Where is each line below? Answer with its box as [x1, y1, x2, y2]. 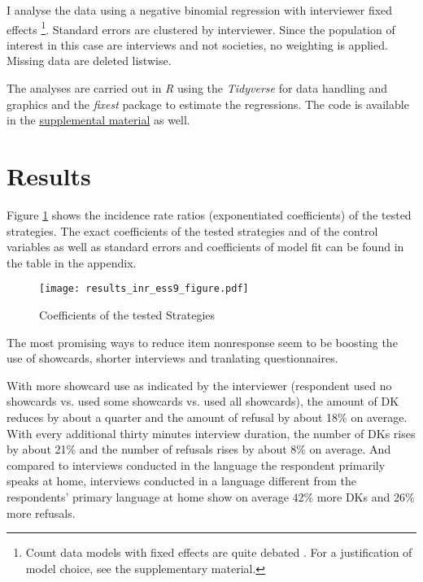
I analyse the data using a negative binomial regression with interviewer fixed [7, 2, 393, 18]
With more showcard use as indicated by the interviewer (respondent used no [7, 376, 392, 393]
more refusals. [7, 504, 76, 521]
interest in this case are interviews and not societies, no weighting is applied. [7, 36, 388, 53]
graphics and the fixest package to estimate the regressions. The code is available [7, 95, 409, 112]
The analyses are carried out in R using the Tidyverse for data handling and [7, 80, 388, 97]
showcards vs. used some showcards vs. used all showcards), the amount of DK [7, 393, 399, 410]
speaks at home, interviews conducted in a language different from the [7, 472, 357, 489]
